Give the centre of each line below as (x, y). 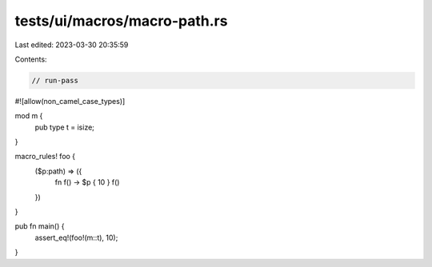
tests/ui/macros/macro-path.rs (121, 21)
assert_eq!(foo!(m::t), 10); (76, 237)
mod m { (29, 116)
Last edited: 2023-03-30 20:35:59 (72, 45)
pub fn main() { (40, 226)
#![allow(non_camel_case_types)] (70, 101)
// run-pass (55, 80)
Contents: (31, 59)
